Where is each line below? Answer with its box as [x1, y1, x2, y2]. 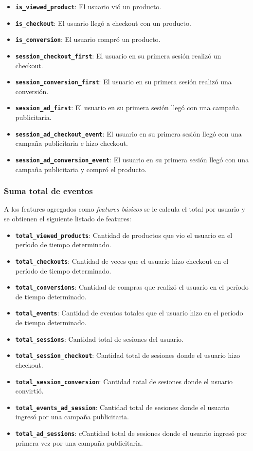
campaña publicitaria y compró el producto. [15, 164, 147, 174]
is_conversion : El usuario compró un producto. [15, 34, 161, 44]
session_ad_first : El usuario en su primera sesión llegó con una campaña [15, 102, 239, 113]
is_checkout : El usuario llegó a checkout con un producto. [15, 18, 191, 28]
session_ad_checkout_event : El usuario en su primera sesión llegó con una [15, 128, 242, 138]
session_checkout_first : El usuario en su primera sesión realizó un [15, 50, 221, 60]
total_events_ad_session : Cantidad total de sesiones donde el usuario [15, 402, 229, 412]
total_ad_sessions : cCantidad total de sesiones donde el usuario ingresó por [15, 428, 247, 438]
